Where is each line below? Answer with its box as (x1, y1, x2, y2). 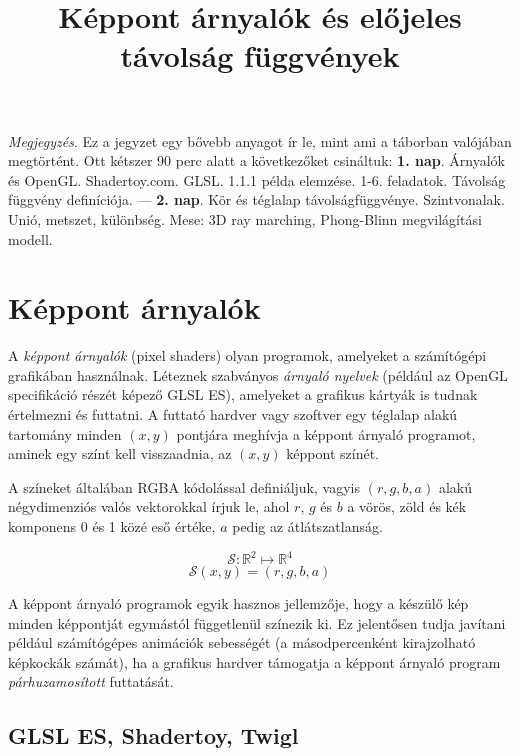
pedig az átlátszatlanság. (232, 516, 383, 536)
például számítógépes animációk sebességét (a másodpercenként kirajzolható (8, 632, 476, 653)
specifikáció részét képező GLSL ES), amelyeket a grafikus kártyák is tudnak (8, 384, 478, 405)
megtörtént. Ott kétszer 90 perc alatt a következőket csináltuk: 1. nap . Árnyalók (8, 150, 505, 171)
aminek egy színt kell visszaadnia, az (8, 443, 232, 464)
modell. (8, 228, 53, 249)
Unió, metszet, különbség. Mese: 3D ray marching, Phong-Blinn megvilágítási (8, 208, 482, 229)
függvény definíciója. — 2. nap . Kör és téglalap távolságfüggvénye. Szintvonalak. (8, 189, 505, 210)
